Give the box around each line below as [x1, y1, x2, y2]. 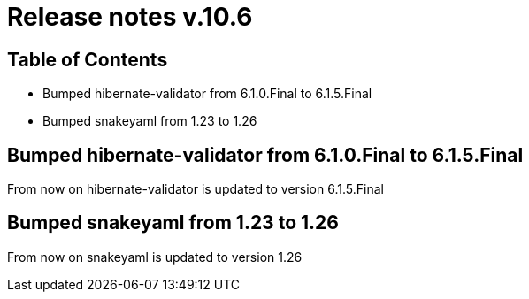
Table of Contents [7, 48, 168, 71]
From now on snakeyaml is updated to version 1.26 [7, 249, 303, 264]
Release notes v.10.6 [7, 2, 253, 32]
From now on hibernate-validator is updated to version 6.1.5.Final [7, 181, 384, 197]
